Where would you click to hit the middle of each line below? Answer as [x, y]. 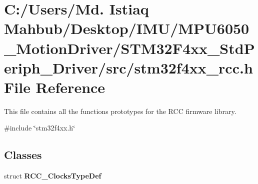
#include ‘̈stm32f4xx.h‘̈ [40, 128]
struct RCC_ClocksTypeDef [53, 176]
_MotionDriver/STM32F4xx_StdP [129, 48]
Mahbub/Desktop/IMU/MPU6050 [127, 28]
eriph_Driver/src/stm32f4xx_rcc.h [128, 67]
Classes [23, 155]
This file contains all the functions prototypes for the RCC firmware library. [120, 111]
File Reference [55, 87]
